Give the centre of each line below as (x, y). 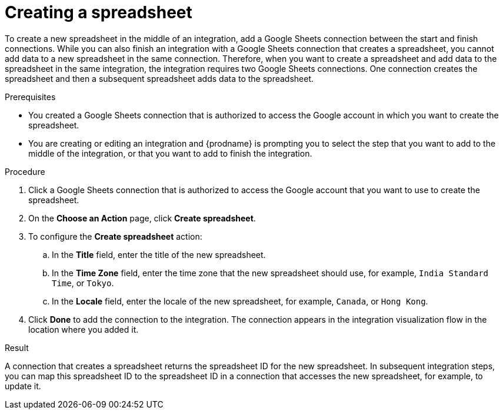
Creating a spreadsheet (99, 12)
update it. (23, 386)
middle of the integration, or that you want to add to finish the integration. (170, 153)
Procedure (25, 171)
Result (17, 347)
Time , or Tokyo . (83, 283)
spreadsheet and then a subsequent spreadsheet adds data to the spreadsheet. (159, 78)
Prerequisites (30, 97)
